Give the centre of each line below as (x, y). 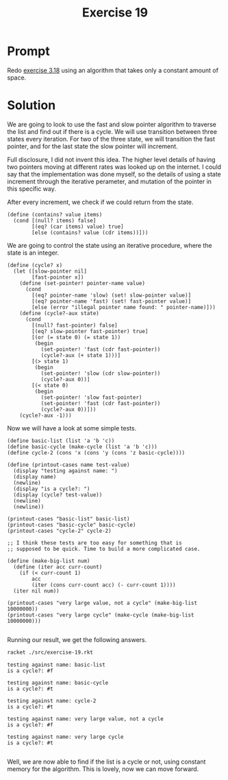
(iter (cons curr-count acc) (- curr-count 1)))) (104, 585)
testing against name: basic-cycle (58, 682)
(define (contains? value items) (55, 214)
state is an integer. (33, 253)
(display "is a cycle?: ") (52, 489)
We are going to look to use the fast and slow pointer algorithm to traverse (112, 124)
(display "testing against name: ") (65, 471)
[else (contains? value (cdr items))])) (90, 232)
